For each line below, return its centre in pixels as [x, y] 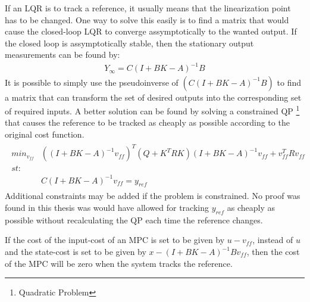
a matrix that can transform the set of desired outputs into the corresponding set [153, 97]
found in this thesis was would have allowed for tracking [107, 208]
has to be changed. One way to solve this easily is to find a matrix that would [147, 19]
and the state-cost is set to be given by [76, 252]
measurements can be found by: [62, 55]
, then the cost [273, 252]
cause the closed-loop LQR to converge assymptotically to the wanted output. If [151, 31]
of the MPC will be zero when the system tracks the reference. [119, 263]
